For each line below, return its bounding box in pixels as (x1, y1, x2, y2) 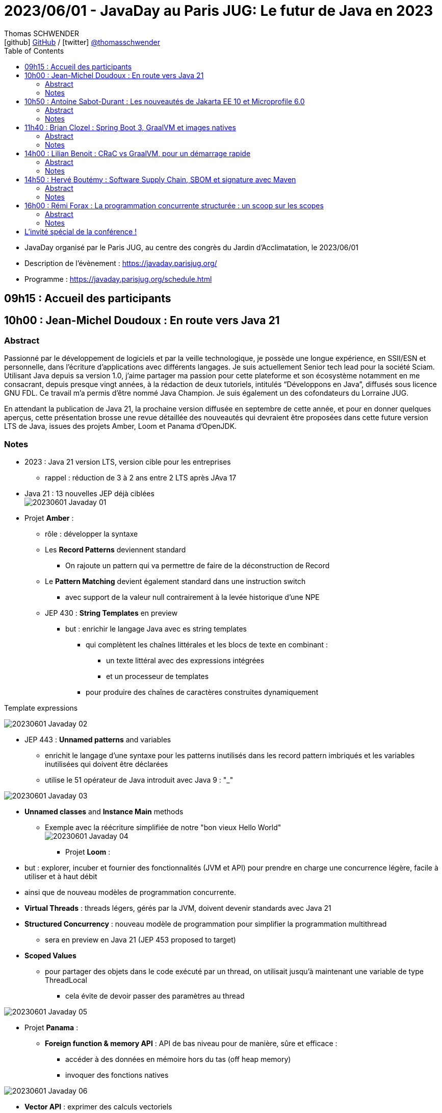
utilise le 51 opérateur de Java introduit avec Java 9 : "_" (45, 776, 233, 785)
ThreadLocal (45, 976, 87, 985)
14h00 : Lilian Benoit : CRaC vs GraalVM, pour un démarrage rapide (24, 149, 251, 158)
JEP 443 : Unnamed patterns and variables (24, 735, 171, 744)
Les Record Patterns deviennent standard (45, 545, 186, 554)
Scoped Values (24, 951, 76, 960)
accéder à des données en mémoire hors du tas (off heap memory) (65, 1055, 291, 1064)
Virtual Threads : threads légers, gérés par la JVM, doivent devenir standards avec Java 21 (24, 904, 331, 913)
